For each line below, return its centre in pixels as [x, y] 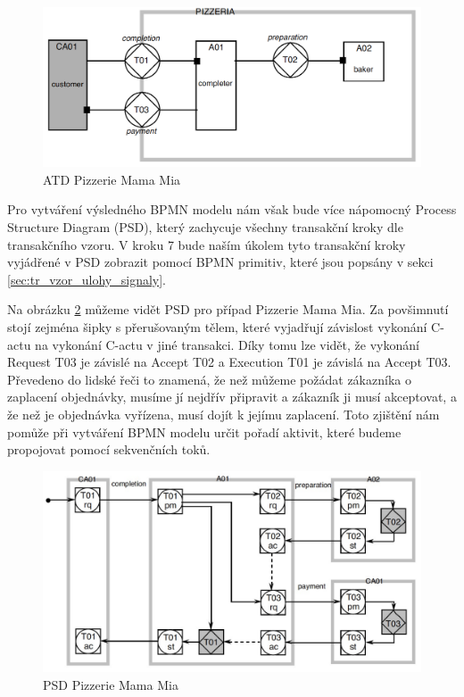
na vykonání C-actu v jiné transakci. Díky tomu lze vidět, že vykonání [227, 344]
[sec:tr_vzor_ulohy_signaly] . [87, 279]
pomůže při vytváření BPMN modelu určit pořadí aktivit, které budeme [204, 431]
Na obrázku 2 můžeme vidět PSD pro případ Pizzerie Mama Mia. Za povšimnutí [228, 309]
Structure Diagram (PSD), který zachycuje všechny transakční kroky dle [205, 227]
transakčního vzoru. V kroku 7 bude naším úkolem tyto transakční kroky [207, 244]
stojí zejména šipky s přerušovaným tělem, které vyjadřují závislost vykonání [217, 327]
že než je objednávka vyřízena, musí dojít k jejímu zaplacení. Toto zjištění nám [224, 414]
